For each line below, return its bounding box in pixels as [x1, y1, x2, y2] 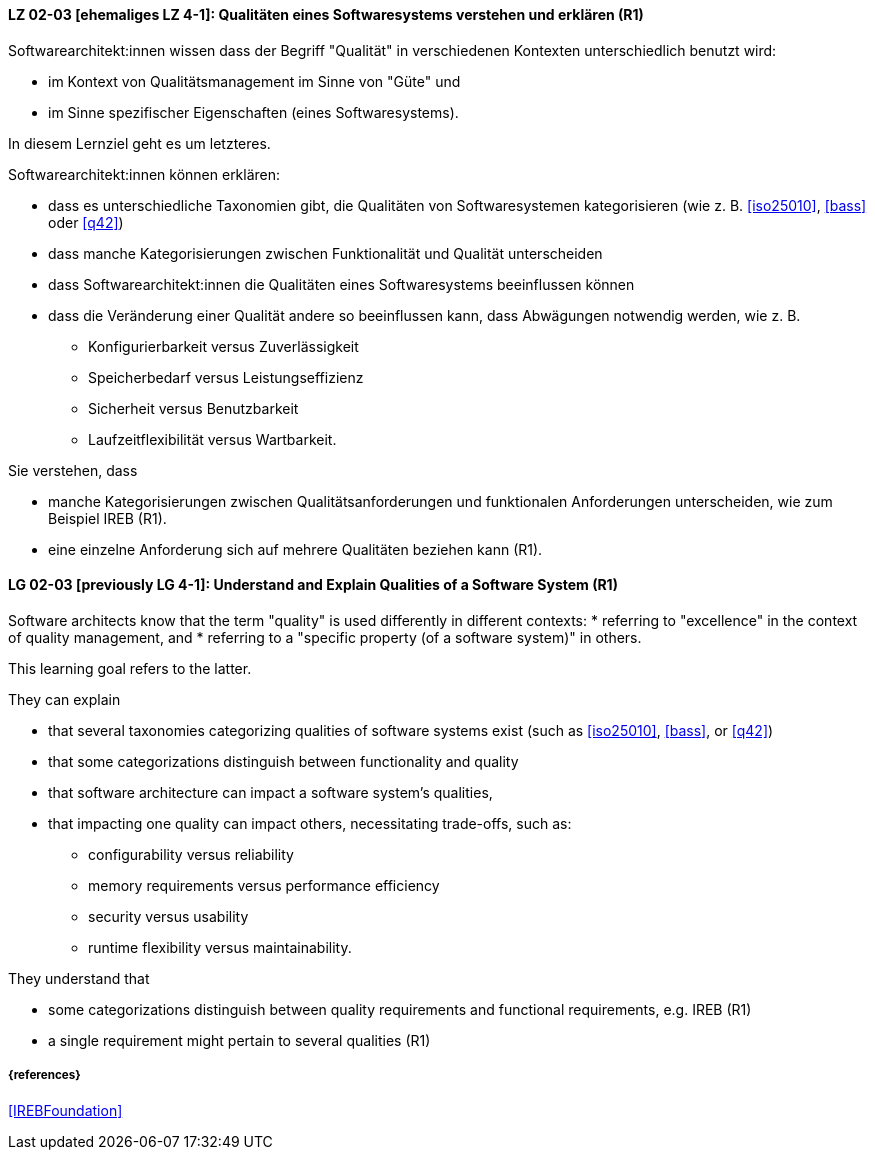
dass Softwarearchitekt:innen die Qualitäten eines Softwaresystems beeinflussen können [48, 275, 635, 293]
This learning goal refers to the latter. [8, 659, 252, 677]
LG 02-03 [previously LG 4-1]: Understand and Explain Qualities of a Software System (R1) [8, 576, 618, 594]
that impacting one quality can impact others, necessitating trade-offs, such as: [48, 814, 572, 832]
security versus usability [88, 907, 249, 925]
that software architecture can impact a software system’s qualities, [48, 783, 493, 801]
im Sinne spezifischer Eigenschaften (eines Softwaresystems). [48, 103, 459, 121]
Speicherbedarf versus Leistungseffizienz [88, 368, 364, 386]
